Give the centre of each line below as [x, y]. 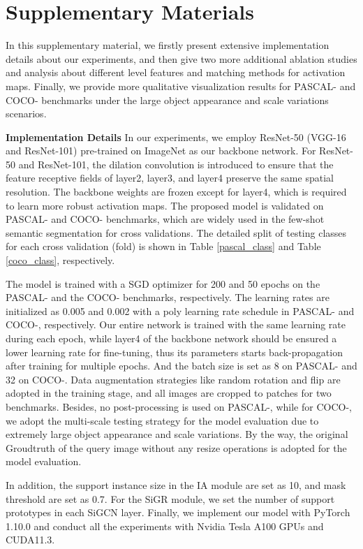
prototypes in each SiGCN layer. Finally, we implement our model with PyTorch [178, 512]
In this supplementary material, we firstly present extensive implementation [168, 45]
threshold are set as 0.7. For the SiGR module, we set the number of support [170, 498]
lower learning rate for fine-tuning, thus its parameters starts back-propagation [174, 352]
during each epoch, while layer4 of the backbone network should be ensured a [171, 338]
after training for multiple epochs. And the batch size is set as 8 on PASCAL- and [181, 366]
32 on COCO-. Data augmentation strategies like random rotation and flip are [173, 379]
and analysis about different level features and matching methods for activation [176, 72]
